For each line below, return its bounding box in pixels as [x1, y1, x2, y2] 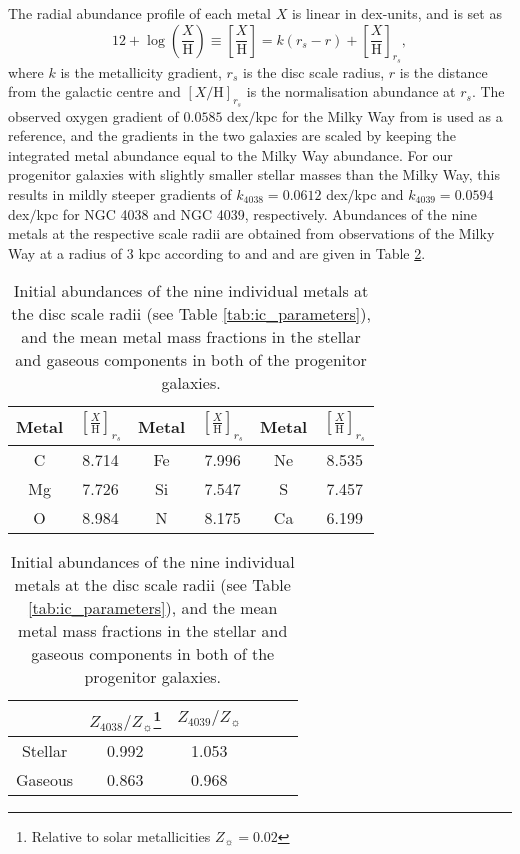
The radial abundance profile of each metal [8, 3, 271, 23]
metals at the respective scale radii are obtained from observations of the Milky [8, 223, 495, 244]
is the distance [399, 61, 488, 82]
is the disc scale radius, [242, 61, 385, 82]
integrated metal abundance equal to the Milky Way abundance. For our [8, 144, 453, 165]
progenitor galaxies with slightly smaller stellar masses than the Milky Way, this [8, 164, 500, 185]
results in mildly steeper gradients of [8, 183, 232, 204]
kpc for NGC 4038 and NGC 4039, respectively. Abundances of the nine [36, 203, 478, 224]
